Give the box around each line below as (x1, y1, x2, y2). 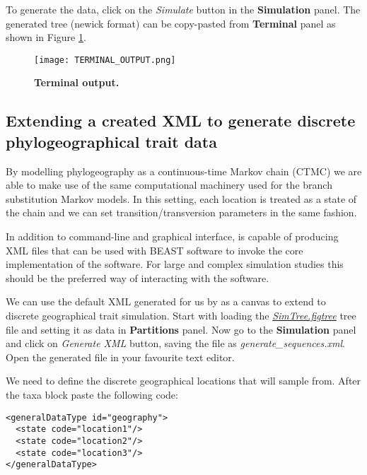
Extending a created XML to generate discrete (6, 110, 356, 131)
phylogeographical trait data (6, 130, 217, 152)
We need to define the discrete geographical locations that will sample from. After (6, 373, 361, 388)
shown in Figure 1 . (6, 30, 86, 45)
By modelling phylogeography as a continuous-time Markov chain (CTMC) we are (6, 163, 362, 178)
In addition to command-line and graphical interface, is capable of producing (6, 229, 339, 243)
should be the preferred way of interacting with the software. (6, 270, 269, 285)
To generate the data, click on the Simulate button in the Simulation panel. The (6, 2, 361, 16)
